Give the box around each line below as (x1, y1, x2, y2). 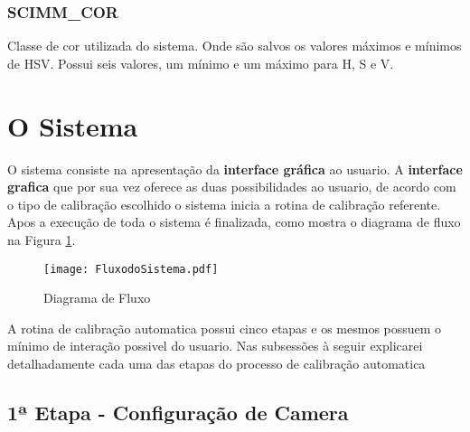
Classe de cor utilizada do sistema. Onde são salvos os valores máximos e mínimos (7, 36, 462, 55)
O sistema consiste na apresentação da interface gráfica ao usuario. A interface (7, 159, 463, 178)
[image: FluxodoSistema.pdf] (43, 262, 219, 276)
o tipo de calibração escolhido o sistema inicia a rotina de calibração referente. (7, 194, 441, 213)
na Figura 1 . (7, 230, 76, 249)
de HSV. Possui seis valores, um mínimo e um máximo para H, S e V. (7, 53, 394, 72)
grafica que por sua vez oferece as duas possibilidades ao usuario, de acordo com (7, 177, 456, 196)
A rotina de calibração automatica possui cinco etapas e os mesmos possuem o (7, 318, 442, 337)
